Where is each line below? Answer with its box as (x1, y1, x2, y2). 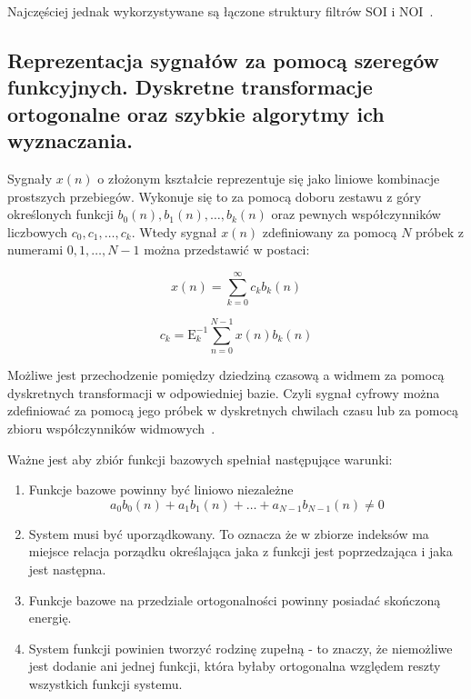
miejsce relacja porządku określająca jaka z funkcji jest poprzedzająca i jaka (28, 542, 453, 561)
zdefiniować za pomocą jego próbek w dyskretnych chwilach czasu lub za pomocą (7, 401, 459, 420)
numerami (7, 240, 64, 259)
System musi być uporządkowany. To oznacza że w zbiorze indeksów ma (28, 524, 429, 543)
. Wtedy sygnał (131, 222, 217, 241)
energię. (28, 608, 72, 627)
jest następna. (28, 559, 106, 578)
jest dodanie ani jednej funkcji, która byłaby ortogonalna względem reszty (28, 656, 441, 675)
